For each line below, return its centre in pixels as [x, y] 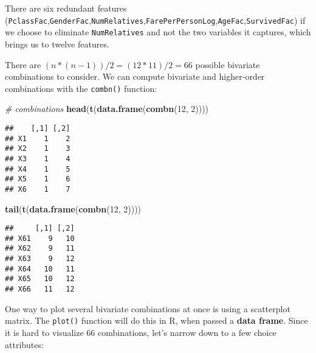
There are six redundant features [66, 8]
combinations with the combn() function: [81, 88]
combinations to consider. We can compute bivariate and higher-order [135, 76]
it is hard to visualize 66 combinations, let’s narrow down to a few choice [141, 332]
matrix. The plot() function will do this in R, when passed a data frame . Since [156, 320]
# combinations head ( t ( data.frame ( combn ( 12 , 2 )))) [107, 109]
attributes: [24, 344]
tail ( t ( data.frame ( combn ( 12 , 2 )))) [73, 208]
